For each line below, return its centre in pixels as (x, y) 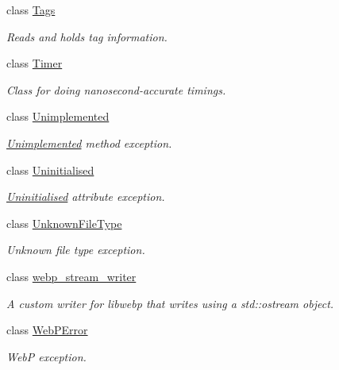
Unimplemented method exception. (89, 143)
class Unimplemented (58, 116)
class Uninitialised (50, 170)
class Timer (35, 63)
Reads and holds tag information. (87, 36)
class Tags (31, 10)
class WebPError (47, 330)
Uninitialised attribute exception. (86, 197)
